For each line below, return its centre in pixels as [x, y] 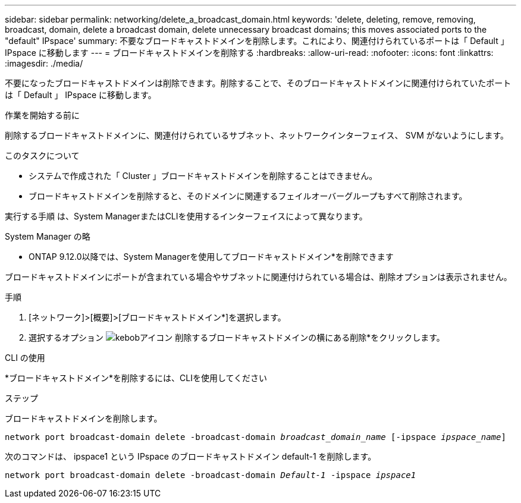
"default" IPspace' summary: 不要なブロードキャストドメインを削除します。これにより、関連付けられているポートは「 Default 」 [257, 41]
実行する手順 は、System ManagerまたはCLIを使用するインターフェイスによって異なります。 [186, 216]
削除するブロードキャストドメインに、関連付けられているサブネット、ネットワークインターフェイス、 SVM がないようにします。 [257, 135]
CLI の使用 [25, 358]
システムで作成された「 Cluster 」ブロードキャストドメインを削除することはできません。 [203, 176]
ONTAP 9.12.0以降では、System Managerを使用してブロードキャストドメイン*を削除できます [211, 257]
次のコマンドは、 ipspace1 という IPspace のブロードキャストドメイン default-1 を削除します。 [191, 456]
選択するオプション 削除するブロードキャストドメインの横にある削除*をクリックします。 [237, 337]
